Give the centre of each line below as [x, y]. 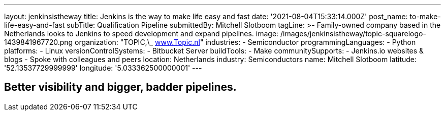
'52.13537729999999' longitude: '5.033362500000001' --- [103, 68]
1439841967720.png [39, 42]
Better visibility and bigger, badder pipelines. [120, 87]
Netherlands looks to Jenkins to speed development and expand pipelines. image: [141, 34]
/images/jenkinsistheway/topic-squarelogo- [353, 34]
